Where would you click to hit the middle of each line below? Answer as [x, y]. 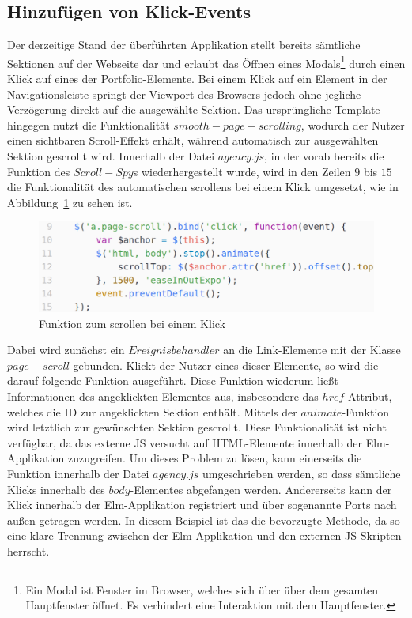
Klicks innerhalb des [56, 489]
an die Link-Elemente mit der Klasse [312, 350]
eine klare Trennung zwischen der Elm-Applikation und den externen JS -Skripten [204, 535]
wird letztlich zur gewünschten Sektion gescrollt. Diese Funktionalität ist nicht [197, 427]
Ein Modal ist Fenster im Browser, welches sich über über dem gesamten [202, 589]
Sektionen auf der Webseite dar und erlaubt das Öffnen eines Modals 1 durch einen [206, 62]
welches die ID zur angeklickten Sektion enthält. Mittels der [152, 411]
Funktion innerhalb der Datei [78, 474]
